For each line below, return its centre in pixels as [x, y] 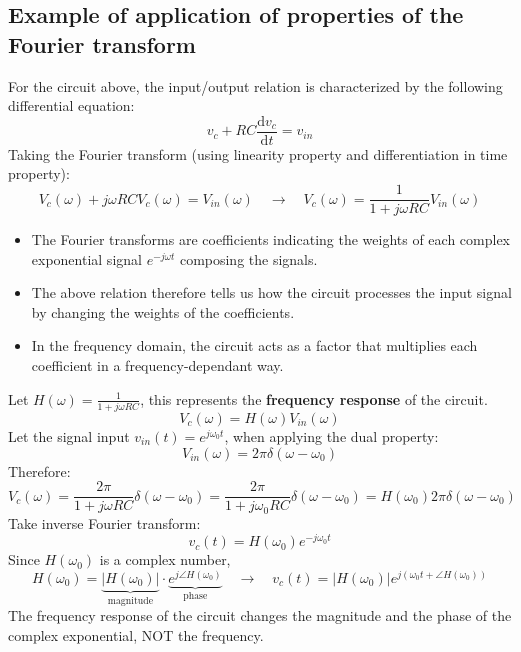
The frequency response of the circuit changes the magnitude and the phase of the [260, 615]
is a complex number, [165, 559]
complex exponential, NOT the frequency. [136, 635]
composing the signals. [248, 258]
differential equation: [71, 105]
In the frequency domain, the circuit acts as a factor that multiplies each [254, 345]
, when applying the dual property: [331, 435]
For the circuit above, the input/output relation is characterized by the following [255, 85]
